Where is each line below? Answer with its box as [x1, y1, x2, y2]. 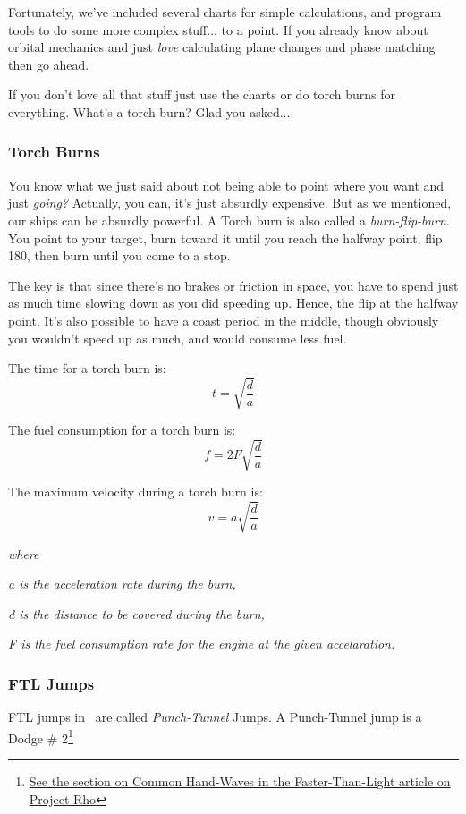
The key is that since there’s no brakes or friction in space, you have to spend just [8, 276, 459, 294]
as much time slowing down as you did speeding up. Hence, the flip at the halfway [8, 293, 459, 312]
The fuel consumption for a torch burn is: [8, 420, 236, 439]
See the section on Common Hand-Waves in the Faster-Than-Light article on [29, 771, 451, 790]
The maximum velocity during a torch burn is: [8, 482, 263, 501]
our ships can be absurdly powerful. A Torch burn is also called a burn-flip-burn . [8, 210, 450, 229]
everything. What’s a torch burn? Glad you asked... [8, 102, 291, 121]
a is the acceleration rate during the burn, [8, 574, 236, 593]
